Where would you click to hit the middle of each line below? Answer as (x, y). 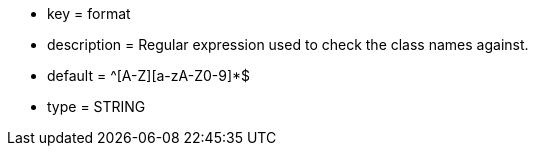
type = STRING (96, 106)
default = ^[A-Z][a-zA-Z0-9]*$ (149, 75)
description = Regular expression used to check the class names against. (288, 44)
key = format (89, 13)
